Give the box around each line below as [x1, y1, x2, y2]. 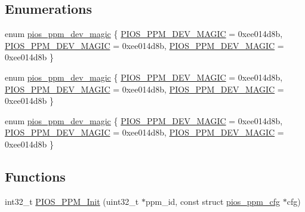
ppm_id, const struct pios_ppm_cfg [145, 195, 281, 207]
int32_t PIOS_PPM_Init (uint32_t [5, 195, 139, 207]
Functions [5, 167, 66, 185]
